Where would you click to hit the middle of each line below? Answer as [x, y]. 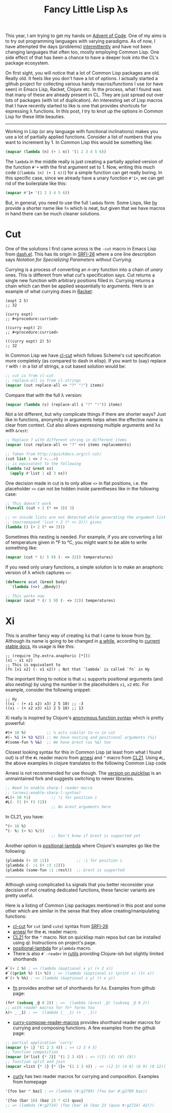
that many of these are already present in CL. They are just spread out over [84, 95]
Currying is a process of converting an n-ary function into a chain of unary [84, 269]
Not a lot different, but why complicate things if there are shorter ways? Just [86, 414]
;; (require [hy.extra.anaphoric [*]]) [48, 656]
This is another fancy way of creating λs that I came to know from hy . [79, 635]
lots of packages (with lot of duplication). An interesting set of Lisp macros [84, 100]
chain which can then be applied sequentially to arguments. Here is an [79, 286]
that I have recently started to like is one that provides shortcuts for [76, 106]
